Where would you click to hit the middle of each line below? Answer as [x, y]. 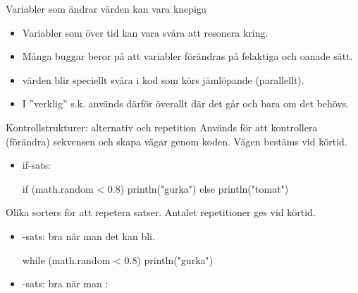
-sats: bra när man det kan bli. [88, 235]
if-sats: [37, 165]
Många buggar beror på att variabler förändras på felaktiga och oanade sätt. [187, 56]
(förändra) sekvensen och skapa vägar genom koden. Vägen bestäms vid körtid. [177, 141]
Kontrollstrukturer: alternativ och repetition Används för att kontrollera [162, 127]
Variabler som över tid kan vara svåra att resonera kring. [145, 32]
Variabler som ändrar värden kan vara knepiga [106, 8]
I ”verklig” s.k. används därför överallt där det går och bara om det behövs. [186, 103]
